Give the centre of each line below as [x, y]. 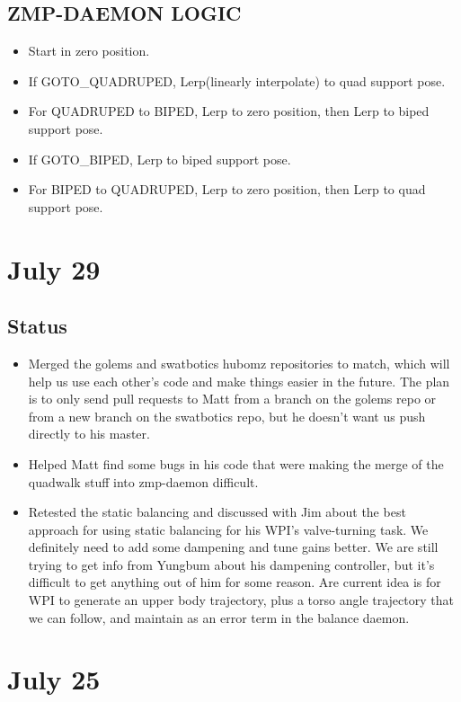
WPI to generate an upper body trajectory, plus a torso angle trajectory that [241, 600]
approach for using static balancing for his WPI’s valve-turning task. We [228, 529]
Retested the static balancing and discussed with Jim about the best [217, 512]
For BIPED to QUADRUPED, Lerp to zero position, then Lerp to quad [227, 189]
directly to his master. [89, 434]
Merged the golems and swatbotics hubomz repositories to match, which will [239, 363]
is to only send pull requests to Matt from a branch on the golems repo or [232, 399]
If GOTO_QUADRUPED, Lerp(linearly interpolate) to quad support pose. [237, 80]
